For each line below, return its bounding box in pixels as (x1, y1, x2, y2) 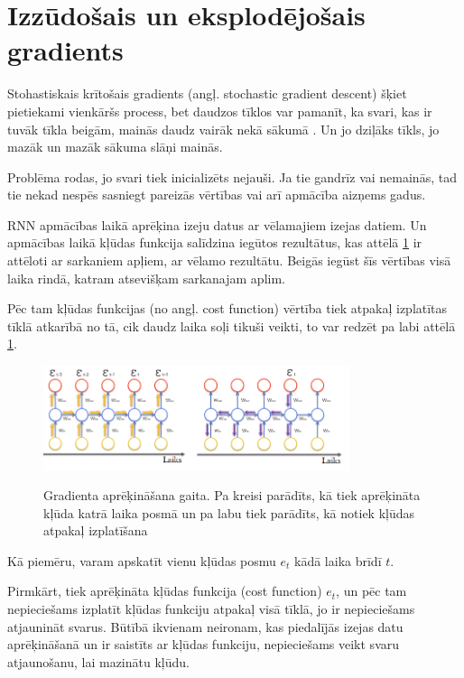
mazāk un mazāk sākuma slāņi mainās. (7, 137, 223, 156)
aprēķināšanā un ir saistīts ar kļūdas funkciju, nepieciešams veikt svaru (7, 635, 400, 654)
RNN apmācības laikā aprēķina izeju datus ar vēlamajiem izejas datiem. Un (7, 215, 427, 234)
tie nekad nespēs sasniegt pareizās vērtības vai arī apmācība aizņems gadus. (7, 185, 426, 204)
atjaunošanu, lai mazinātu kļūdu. (7, 652, 190, 671)
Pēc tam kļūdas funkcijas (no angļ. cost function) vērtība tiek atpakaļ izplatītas (7, 299, 448, 318)
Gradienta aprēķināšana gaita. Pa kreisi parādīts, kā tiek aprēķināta (43, 486, 421, 505)
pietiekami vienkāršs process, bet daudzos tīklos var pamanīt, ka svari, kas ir (7, 101, 432, 120)
